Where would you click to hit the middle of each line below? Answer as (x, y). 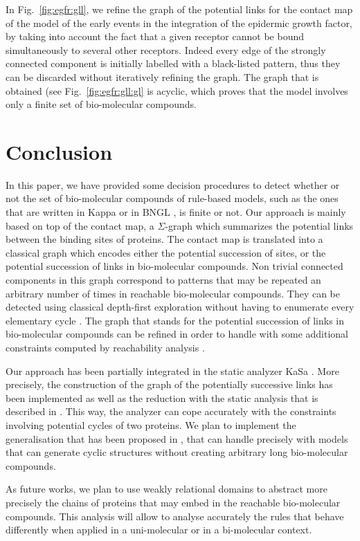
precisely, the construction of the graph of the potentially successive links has (169, 384)
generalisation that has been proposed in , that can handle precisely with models (177, 438)
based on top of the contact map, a (80, 225)
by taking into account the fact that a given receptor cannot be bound (155, 36)
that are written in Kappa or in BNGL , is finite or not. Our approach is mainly (176, 212)
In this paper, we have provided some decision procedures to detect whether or (173, 184)
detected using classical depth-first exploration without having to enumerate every (180, 307)
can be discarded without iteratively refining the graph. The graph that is (162, 76)
